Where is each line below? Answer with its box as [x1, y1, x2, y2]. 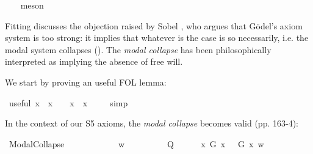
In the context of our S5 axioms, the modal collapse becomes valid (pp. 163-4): [5, 117, 298, 130]
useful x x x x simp [9, 96, 128, 109]
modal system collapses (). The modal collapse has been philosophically [5, 43, 272, 56]
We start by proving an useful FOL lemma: [5, 75, 167, 88]
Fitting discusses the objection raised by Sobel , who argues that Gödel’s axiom [5, 19, 303, 32]
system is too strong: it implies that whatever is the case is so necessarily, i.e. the [5, 31, 309, 44]
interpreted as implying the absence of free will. [5, 55, 183, 68]
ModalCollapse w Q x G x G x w [9, 137, 264, 150]
